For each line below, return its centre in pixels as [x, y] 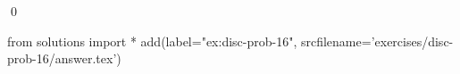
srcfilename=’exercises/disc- [377, 41]
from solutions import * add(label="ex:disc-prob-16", [152, 41]
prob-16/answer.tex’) [64, 58]
